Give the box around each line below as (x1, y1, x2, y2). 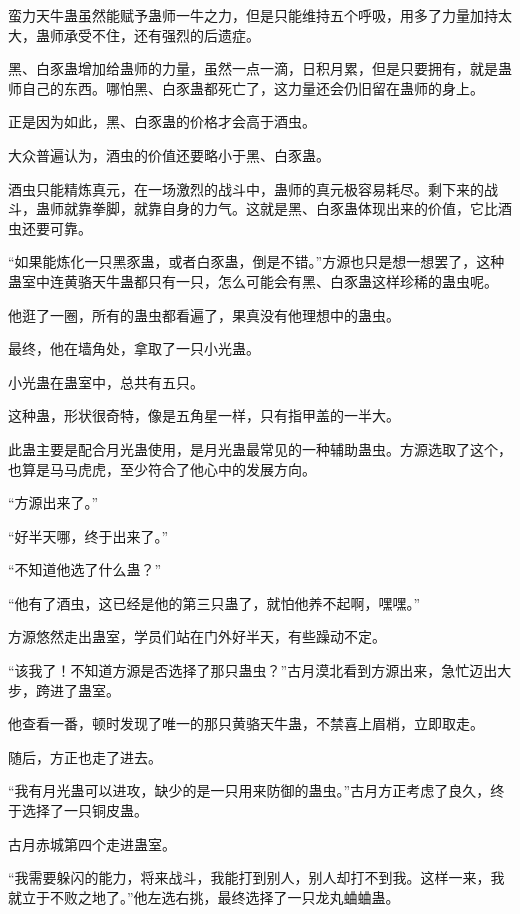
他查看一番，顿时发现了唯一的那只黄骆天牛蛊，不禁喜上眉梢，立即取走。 (8, 713, 484, 734)
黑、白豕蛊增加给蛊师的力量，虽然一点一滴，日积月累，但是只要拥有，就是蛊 (8, 58, 512, 79)
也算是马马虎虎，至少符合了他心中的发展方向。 (8, 458, 316, 479)
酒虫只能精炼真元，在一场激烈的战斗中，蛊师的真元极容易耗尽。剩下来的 (8, 178, 484, 199)
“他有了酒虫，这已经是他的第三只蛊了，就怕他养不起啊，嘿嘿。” (8, 592, 421, 613)
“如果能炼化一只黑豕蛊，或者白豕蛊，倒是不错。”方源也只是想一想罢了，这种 (8, 251, 505, 272)
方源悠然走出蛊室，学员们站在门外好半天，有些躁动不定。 (8, 626, 386, 647)
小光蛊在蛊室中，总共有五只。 (8, 371, 204, 392)
